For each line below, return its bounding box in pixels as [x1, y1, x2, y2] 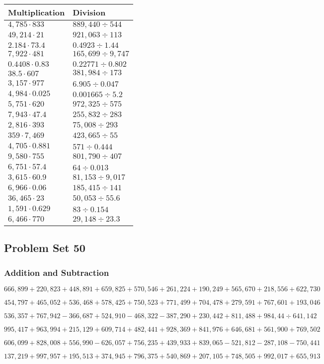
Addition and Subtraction [4, 266, 109, 278]
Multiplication [8, 6, 65, 18]
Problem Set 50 [4, 240, 85, 255]
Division [73, 6, 106, 18]
